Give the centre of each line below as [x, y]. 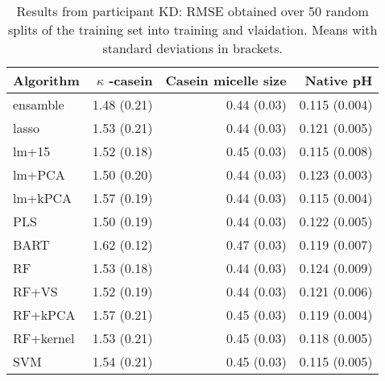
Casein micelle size [226, 80]
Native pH [339, 80]
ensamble [39, 104]
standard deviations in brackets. [192, 48]
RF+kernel [44, 338]
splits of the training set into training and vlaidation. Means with [193, 29]
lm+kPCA [43, 198]
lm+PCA [39, 174]
